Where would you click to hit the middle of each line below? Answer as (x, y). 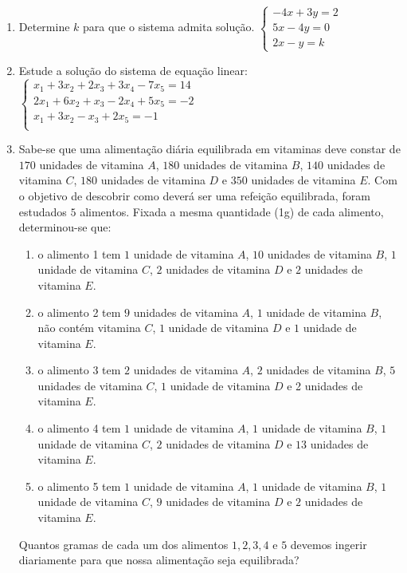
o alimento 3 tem (79, 370)
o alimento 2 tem (79, 312)
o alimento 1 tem (79, 253)
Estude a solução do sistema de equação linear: (133, 70)
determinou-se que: (65, 227)
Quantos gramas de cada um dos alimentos (123, 544)
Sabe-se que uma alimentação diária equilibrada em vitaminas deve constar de (209, 149)
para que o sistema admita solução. (169, 27)
